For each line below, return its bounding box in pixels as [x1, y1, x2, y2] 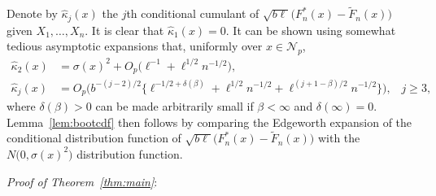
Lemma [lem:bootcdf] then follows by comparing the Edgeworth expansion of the [7, 113, 412, 130]
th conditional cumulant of [126, 5, 259, 22]
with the [317, 129, 360, 146]
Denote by [7, 5, 58, 22]
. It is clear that [85, 21, 164, 38]
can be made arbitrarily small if [95, 97, 254, 114]
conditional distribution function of [7, 129, 181, 146]
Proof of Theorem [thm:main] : [7, 172, 158, 189]
